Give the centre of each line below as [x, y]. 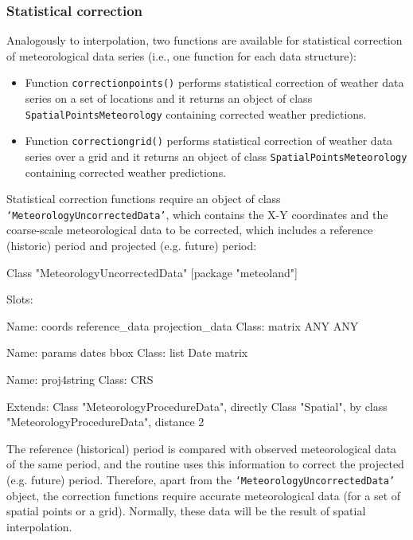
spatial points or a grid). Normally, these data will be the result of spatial [186, 511]
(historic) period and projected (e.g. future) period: [132, 246]
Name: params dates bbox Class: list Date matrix [127, 352]
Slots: [20, 299]
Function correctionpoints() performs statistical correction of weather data [214, 82]
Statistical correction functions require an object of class [144, 199]
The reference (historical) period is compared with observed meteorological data [202, 448]
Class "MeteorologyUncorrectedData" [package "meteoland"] [152, 272]
